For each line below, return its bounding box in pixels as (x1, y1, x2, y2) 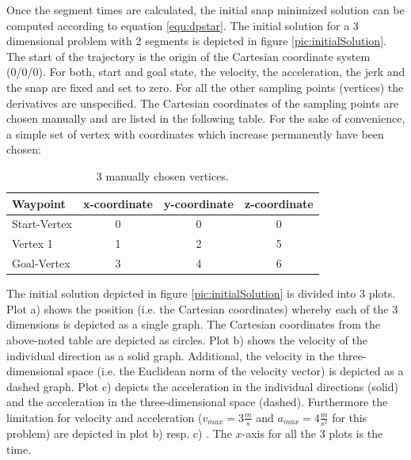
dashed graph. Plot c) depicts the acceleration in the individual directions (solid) (6, 378, 398, 394)
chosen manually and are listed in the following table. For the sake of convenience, (6, 110, 405, 127)
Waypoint (12, 195, 66, 211)
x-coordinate (82, 195, 153, 211)
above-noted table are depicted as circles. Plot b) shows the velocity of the (6, 331, 367, 348)
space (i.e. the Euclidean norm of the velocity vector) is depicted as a (67, 363, 404, 379)
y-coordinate (163, 195, 234, 211)
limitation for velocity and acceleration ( (6, 409, 203, 425)
